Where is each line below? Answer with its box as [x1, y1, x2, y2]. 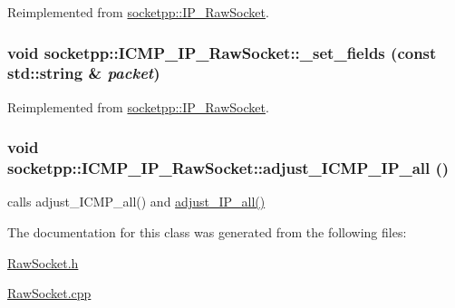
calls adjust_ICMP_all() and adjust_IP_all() [7, 192, 266, 211]
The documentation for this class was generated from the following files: [7, 223, 407, 242]
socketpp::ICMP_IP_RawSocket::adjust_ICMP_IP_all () [7, 157, 450, 179]
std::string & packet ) [7, 62, 160, 84]
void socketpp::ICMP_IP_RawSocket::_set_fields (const [7, 41, 437, 63]
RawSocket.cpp [7, 284, 92, 303]
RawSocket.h [7, 253, 79, 272]
